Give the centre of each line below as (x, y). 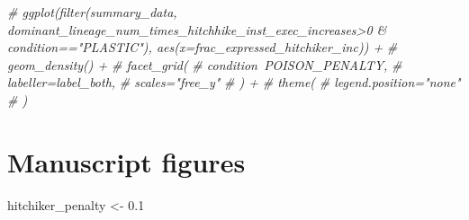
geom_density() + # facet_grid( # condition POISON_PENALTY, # (205, 64)
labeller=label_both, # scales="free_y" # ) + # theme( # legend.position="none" (234, 82)
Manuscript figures (126, 161)
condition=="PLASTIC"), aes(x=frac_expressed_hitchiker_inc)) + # (203, 47)
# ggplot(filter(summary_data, (92, 12)
